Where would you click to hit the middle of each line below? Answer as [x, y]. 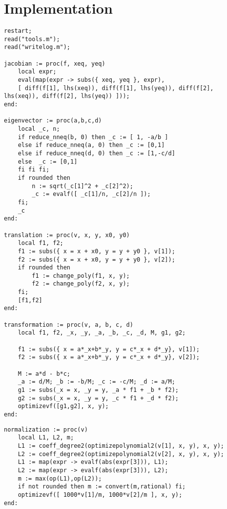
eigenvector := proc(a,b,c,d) [53, 121]
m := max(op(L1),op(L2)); [60, 478]
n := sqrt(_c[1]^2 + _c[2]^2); [83, 186]
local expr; [37, 72]
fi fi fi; [34, 170]
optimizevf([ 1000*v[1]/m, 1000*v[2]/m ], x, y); [100, 495]
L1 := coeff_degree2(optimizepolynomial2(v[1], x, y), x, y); [121, 446]
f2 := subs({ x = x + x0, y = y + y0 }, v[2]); [96, 259]
